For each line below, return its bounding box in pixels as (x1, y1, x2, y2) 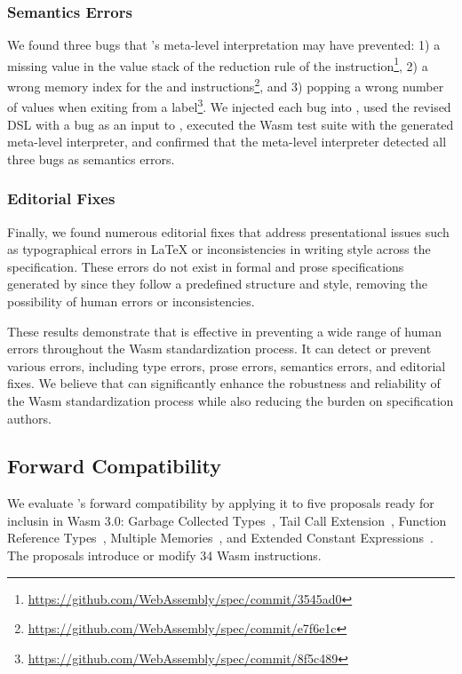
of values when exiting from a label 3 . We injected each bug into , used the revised (7, 95, 451, 115)
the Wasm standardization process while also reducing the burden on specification (7, 391, 454, 409)
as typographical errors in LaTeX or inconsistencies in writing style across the (7, 240, 431, 258)
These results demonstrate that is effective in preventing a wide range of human (7, 321, 442, 340)
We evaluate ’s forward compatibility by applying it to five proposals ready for (7, 494, 434, 512)
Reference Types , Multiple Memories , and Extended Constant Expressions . (7, 528, 434, 547)
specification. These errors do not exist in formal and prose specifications (7, 257, 404, 275)
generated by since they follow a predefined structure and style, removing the (7, 274, 427, 293)
